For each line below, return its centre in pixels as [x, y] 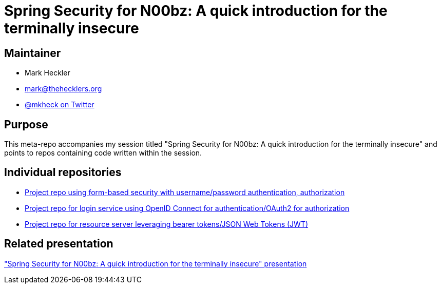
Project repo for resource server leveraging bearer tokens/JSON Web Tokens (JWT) [167, 224]
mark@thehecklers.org [63, 89]
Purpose [26, 124]
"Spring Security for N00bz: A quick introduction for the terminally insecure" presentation [156, 263]
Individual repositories [63, 172]
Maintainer [33, 53]
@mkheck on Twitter [60, 105]
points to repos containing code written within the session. [103, 153]
